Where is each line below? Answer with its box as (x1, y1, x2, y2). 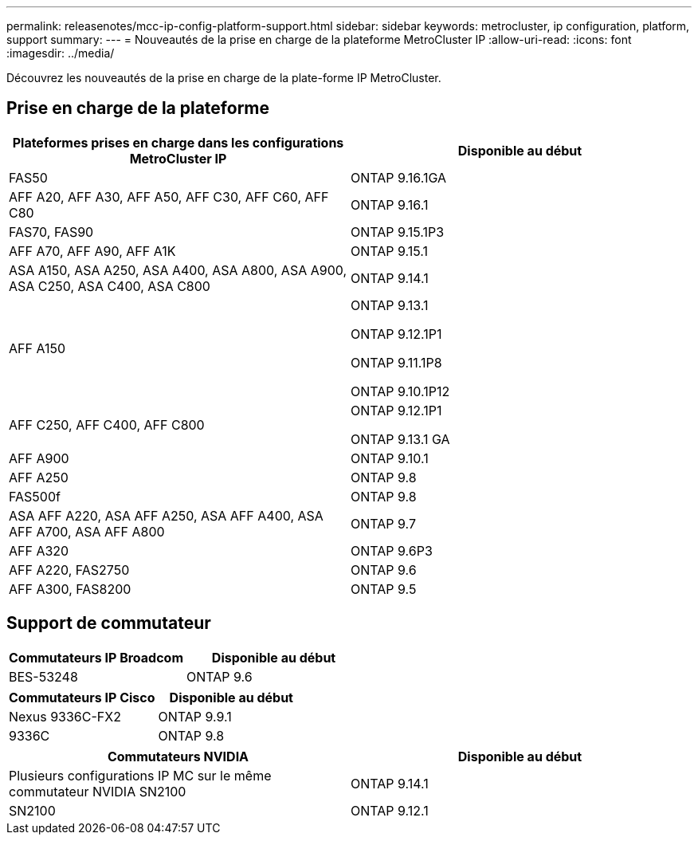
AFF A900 (9, 450, 69, 466)
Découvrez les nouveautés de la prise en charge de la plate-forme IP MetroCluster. (6, 71, 441, 84)
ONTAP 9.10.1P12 (351, 383, 450, 399)
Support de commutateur (6, 613, 211, 634)
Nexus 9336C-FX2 (9, 708, 121, 725)
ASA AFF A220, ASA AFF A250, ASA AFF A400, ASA (9, 507, 324, 524)
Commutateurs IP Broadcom (9, 649, 184, 666)
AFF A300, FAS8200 (9, 580, 131, 597)
